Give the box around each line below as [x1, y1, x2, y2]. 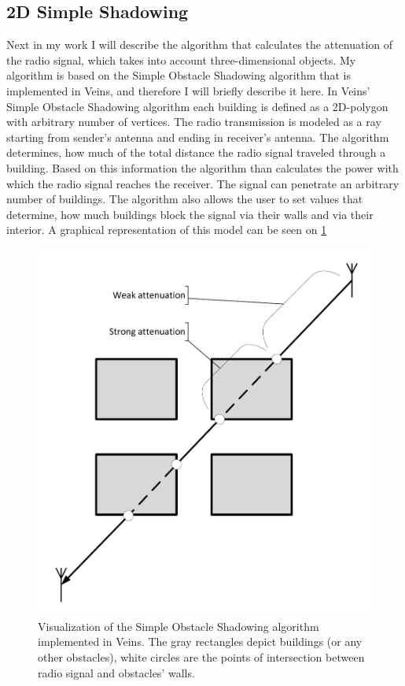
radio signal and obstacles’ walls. [38, 664, 195, 680]
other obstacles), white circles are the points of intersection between [38, 649, 365, 666]
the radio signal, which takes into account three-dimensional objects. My [6, 51, 356, 68]
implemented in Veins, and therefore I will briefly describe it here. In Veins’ [6, 82, 370, 98]
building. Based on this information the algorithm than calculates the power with [6, 159, 399, 176]
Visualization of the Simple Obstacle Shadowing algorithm [38, 617, 319, 634]
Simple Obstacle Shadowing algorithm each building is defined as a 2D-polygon [6, 98, 388, 114]
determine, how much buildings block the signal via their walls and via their [6, 206, 374, 222]
